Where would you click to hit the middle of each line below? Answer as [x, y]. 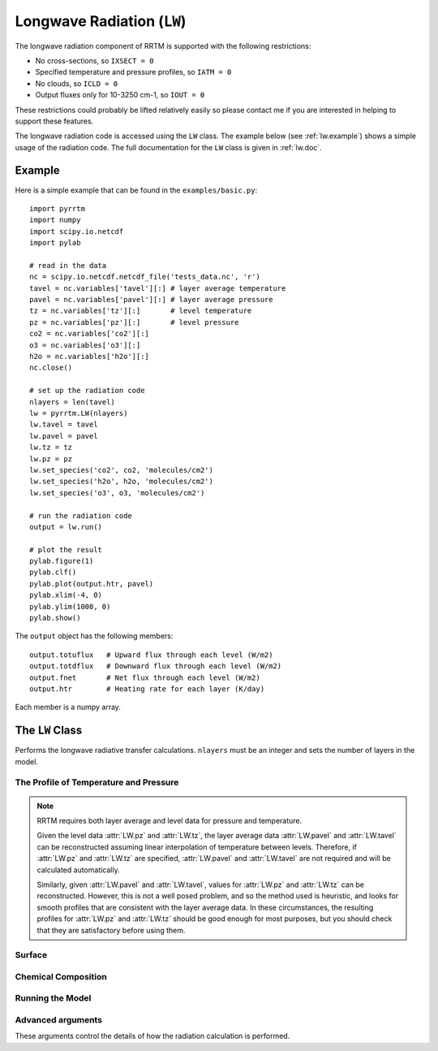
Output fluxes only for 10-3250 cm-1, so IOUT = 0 [120, 95]
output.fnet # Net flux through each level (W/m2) [145, 677]
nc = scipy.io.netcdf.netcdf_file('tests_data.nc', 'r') [145, 277]
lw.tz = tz [51, 448]
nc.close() [51, 368]
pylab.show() [55, 618]
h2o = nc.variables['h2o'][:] [90, 357]
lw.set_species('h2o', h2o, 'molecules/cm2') [122, 482]
